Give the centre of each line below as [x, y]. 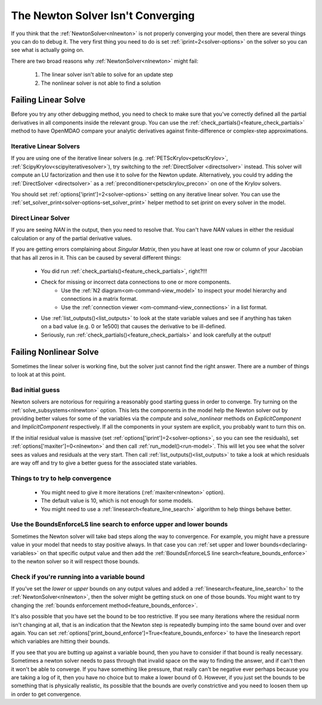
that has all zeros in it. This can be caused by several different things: [96, 257]
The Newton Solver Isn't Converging [103, 16]
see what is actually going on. [48, 50]
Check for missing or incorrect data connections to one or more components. [136, 282]
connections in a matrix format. [99, 299]
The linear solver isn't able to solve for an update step [107, 75]
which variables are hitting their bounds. [61, 641]
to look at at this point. [38, 375]
